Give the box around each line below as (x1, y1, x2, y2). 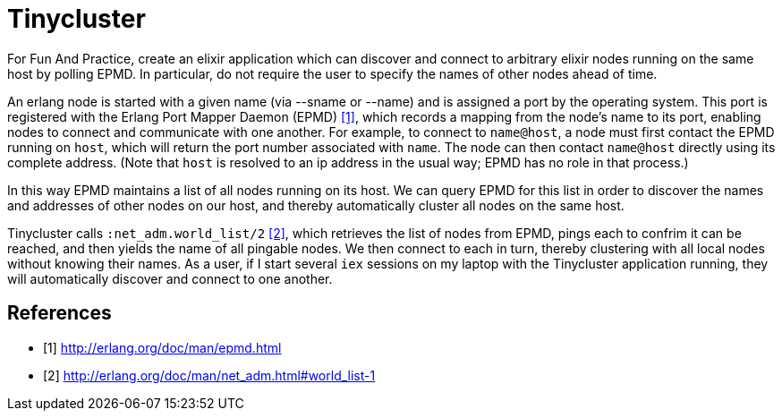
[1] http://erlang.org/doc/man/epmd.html (43, 339, 282, 355)
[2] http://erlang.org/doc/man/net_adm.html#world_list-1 (43, 367, 376, 383)
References (7, 302, 112, 325)
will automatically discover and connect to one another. (7, 270, 333, 286)
